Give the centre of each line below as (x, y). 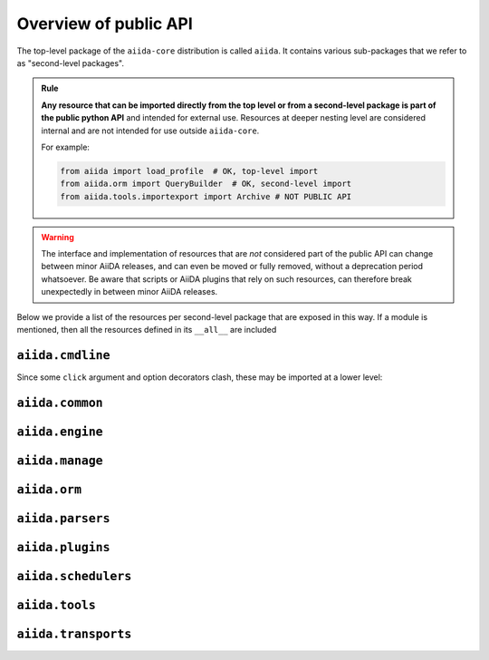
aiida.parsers (63, 518)
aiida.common (60, 403)
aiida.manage (60, 461)
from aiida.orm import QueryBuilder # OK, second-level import (206, 184)
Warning (58, 237)
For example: (66, 147)
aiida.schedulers (74, 576)
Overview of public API (105, 24)
